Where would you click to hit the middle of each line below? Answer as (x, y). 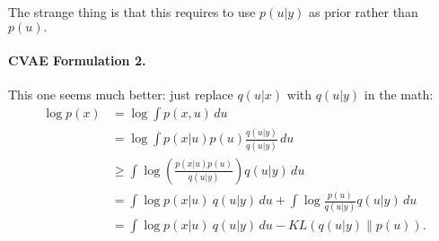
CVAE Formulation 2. (77, 60)
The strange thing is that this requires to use (132, 12)
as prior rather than (364, 12)
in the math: (399, 95)
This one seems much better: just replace (121, 95)
